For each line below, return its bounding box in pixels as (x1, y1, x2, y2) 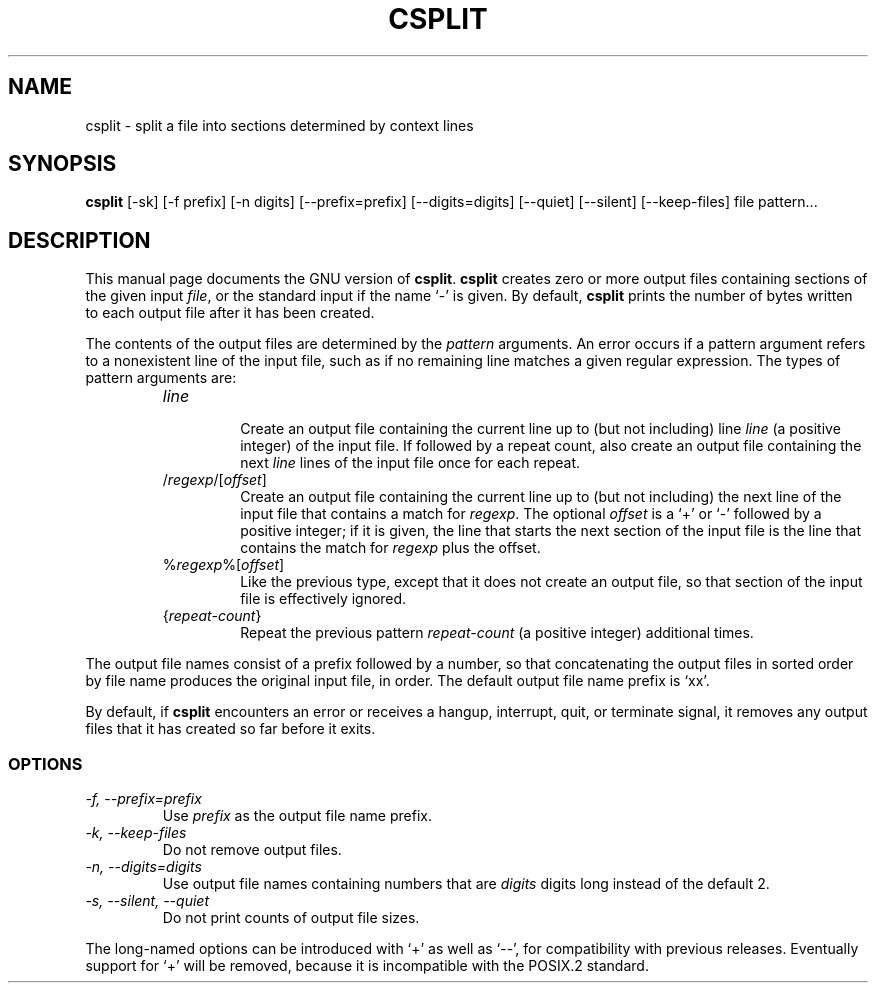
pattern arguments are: (85, 369, 237, 387)
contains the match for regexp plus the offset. (240, 539, 541, 557)
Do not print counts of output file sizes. (162, 909, 420, 927)
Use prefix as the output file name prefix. (162, 807, 432, 825)
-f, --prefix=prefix (85, 790, 202, 808)
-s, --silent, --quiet (85, 892, 209, 910)
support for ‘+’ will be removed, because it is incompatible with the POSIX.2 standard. (85, 957, 649, 975)
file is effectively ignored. (240, 590, 407, 608)
